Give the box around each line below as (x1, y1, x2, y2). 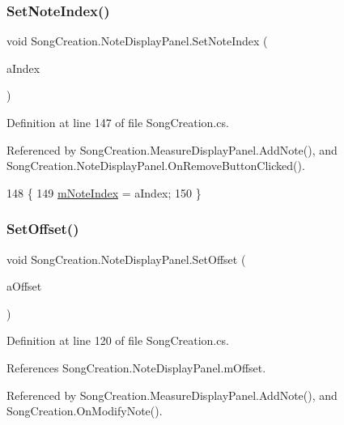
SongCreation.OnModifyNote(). (6, 402, 163, 419)
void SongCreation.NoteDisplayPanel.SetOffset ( (6, 250, 246, 267)
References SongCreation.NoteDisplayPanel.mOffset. (6, 359, 266, 376)
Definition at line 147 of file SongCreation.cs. (6, 114, 229, 130)
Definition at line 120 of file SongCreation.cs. (6, 332, 229, 349)
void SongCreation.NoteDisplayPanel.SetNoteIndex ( (6, 32, 268, 49)
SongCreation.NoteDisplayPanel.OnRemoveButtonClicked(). (6, 157, 305, 174)
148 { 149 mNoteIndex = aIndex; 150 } (6, 184, 202, 201)
